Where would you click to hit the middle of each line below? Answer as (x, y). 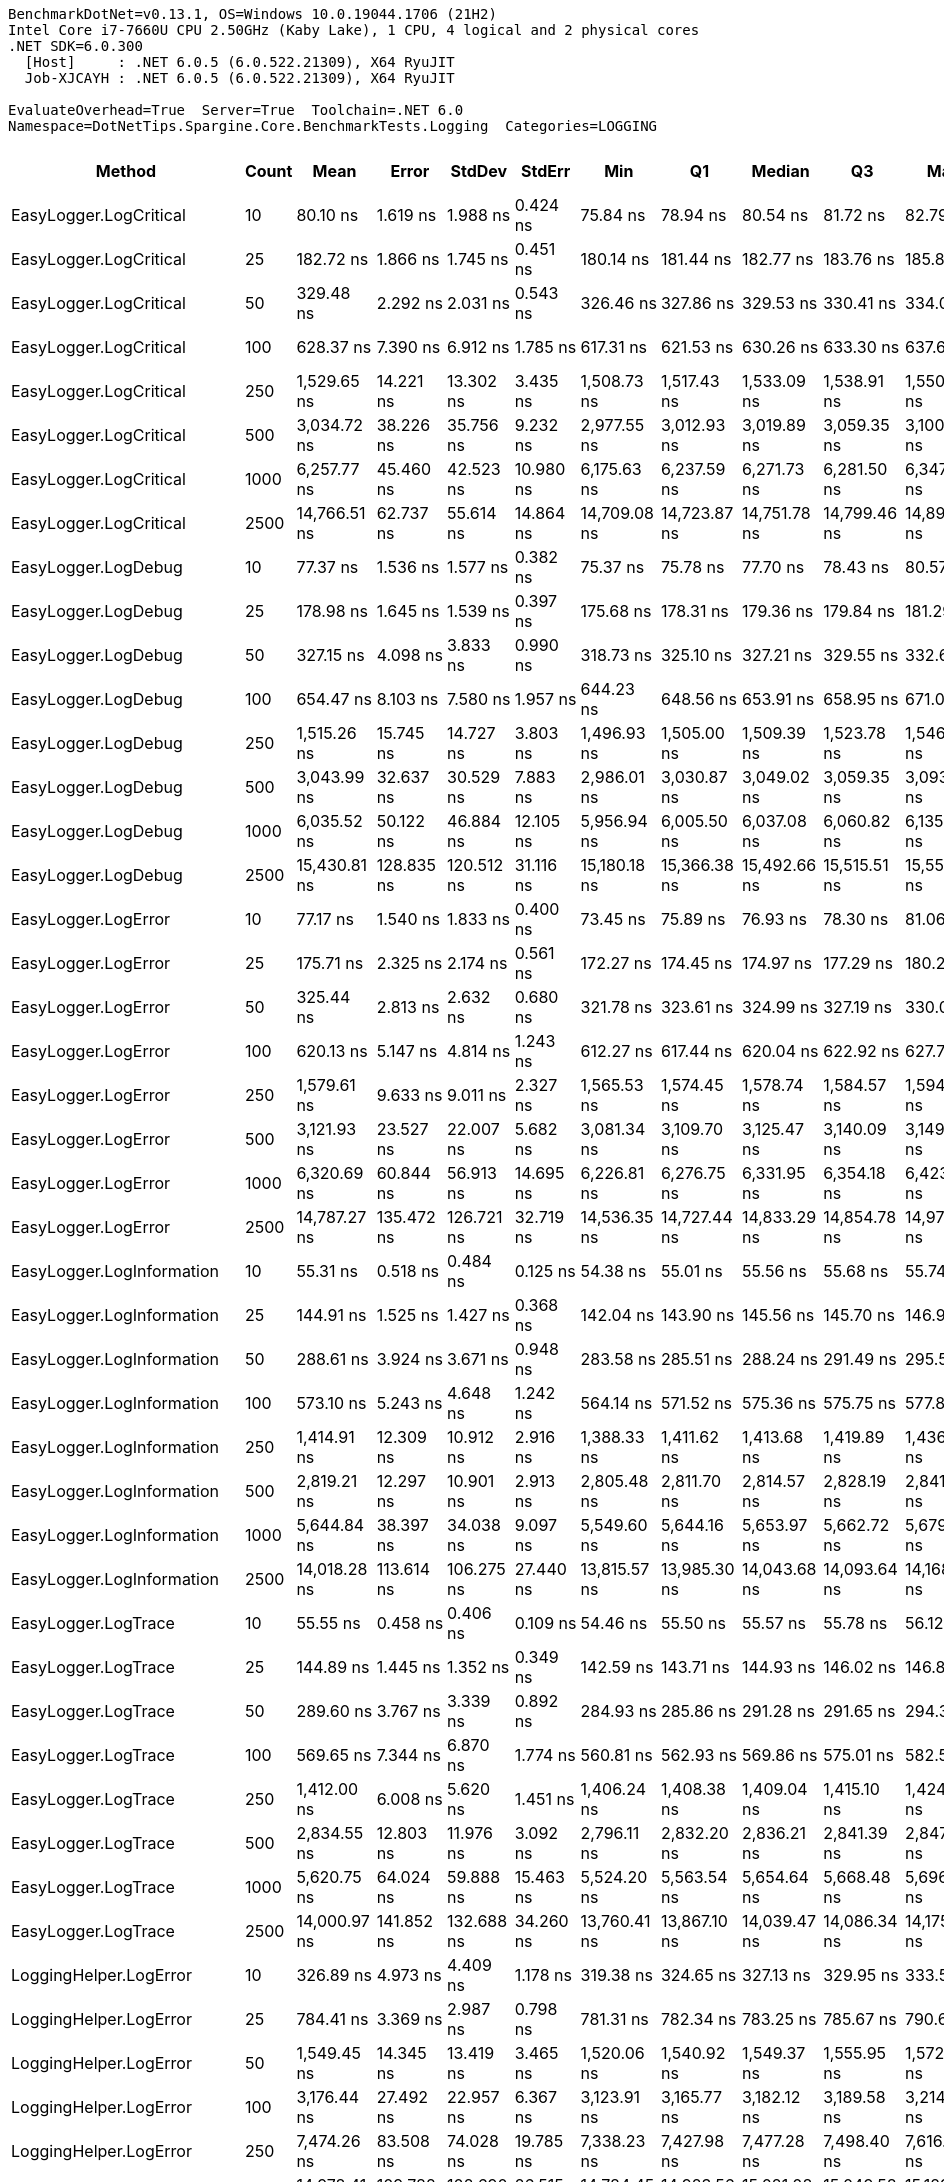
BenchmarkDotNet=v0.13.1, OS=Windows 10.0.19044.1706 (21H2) (252, 14)
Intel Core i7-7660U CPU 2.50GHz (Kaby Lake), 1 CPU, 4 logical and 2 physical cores (354, 30)
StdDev (479, 171)
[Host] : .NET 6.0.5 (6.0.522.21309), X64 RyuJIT (239, 62)
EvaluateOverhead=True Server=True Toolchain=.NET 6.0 (236, 110)
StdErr (546, 171)
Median (780, 171)
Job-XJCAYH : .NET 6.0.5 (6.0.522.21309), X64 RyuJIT (239, 78)
